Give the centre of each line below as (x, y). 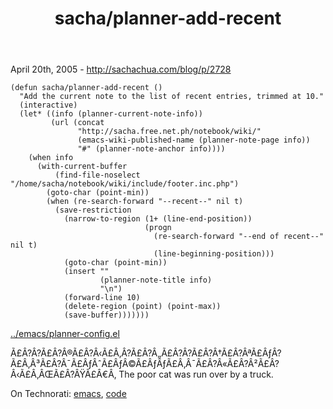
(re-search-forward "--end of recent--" (239, 237)
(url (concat (77, 123)
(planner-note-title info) (156, 280)
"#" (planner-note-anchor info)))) (151, 149)
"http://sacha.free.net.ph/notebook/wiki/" (169, 132)
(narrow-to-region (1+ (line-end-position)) (158, 219)
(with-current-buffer (82, 167)
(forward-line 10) (102, 298)
